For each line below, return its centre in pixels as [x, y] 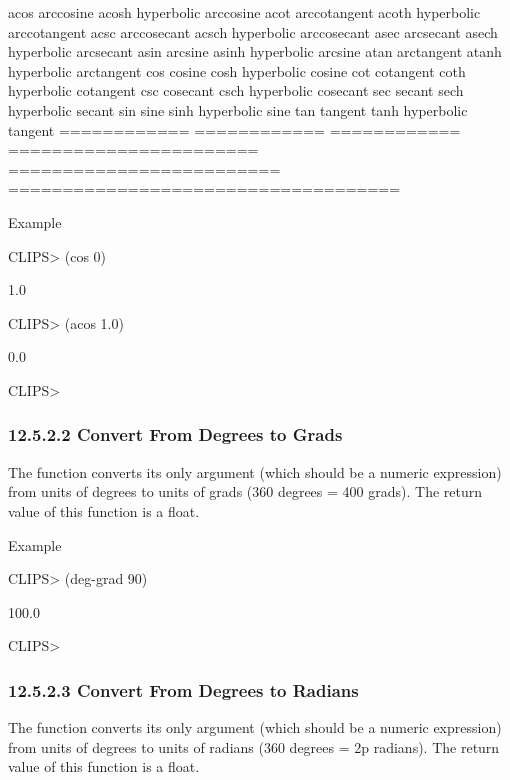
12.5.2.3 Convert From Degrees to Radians [183, 689]
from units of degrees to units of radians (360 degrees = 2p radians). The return [254, 746]
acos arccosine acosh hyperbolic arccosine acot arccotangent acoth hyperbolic [244, 12]
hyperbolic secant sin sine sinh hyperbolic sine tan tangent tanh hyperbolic [238, 109]
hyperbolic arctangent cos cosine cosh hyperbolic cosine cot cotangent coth [237, 70]
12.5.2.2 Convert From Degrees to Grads [175, 434]
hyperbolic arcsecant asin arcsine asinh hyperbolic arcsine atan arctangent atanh [255, 51]
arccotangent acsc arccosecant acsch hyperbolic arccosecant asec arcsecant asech [253, 31]
